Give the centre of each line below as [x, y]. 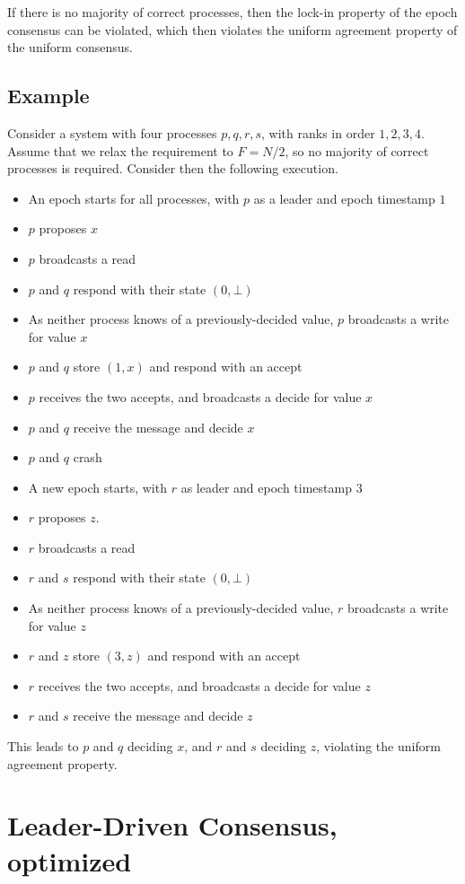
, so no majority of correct [357, 150]
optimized [70, 860]
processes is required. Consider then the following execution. [173, 168]
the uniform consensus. [70, 47]
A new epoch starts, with [97, 487]
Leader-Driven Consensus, [172, 825]
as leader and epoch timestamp [266, 487]
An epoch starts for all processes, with [134, 198]
